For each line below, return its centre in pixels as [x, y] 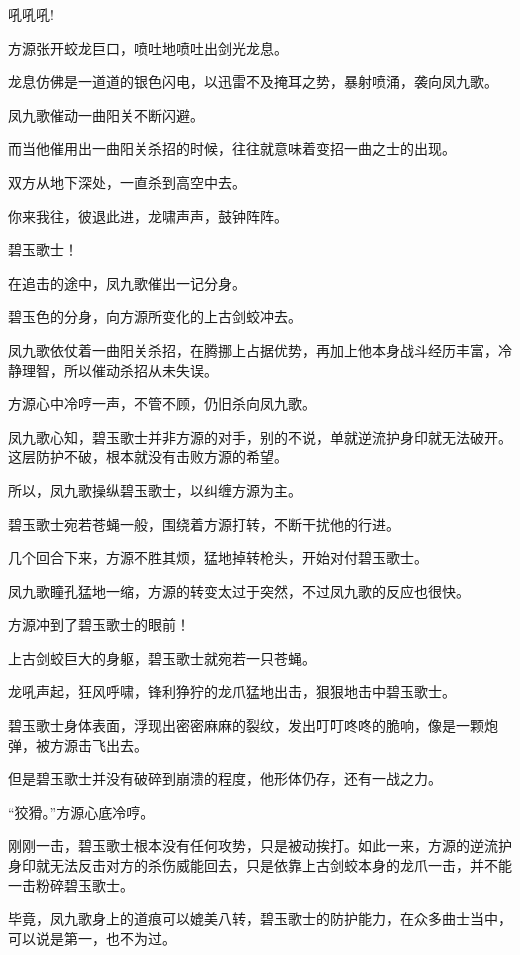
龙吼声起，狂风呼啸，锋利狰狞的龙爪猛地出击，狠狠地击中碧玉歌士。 [232, 691]
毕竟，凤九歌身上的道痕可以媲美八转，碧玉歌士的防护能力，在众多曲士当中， [260, 918]
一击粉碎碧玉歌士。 [71, 884]
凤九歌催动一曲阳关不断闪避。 [106, 114]
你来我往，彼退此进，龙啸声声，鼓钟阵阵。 [148, 215]
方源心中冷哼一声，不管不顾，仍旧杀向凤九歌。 [162, 403]
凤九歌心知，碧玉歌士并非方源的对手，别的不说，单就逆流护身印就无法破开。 [260, 436]
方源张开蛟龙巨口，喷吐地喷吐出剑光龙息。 [148, 47]
